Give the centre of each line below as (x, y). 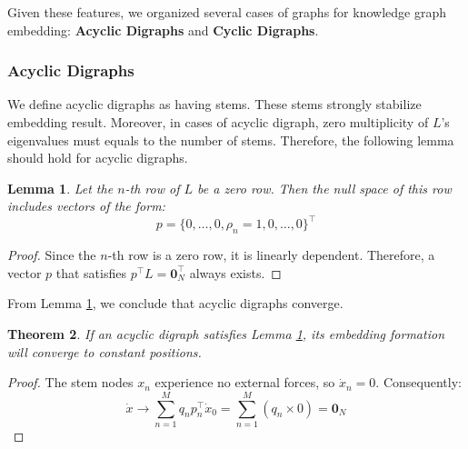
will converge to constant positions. (105, 351)
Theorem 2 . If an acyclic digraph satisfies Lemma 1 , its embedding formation (226, 334)
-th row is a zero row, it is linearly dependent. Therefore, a (271, 255)
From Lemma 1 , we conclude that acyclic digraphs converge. (175, 303)
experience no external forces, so (245, 382)
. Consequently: (418, 382)
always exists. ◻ (235, 272)
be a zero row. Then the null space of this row (324, 188)
